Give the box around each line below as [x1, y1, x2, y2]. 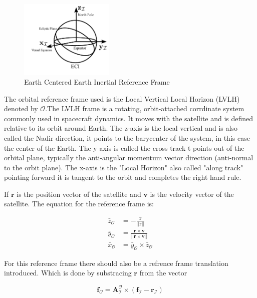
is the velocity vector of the [150, 188, 234, 199]
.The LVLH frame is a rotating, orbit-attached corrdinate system [45, 103, 244, 114]
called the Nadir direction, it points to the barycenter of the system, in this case [4, 132, 250, 143]
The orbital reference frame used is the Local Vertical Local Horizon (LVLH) [4, 93, 240, 104]
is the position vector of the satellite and [17, 188, 141, 199]
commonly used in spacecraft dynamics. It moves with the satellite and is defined [4, 113, 253, 123]
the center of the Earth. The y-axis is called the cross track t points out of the [4, 142, 244, 153]
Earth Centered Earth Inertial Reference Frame [24, 76, 170, 87]
